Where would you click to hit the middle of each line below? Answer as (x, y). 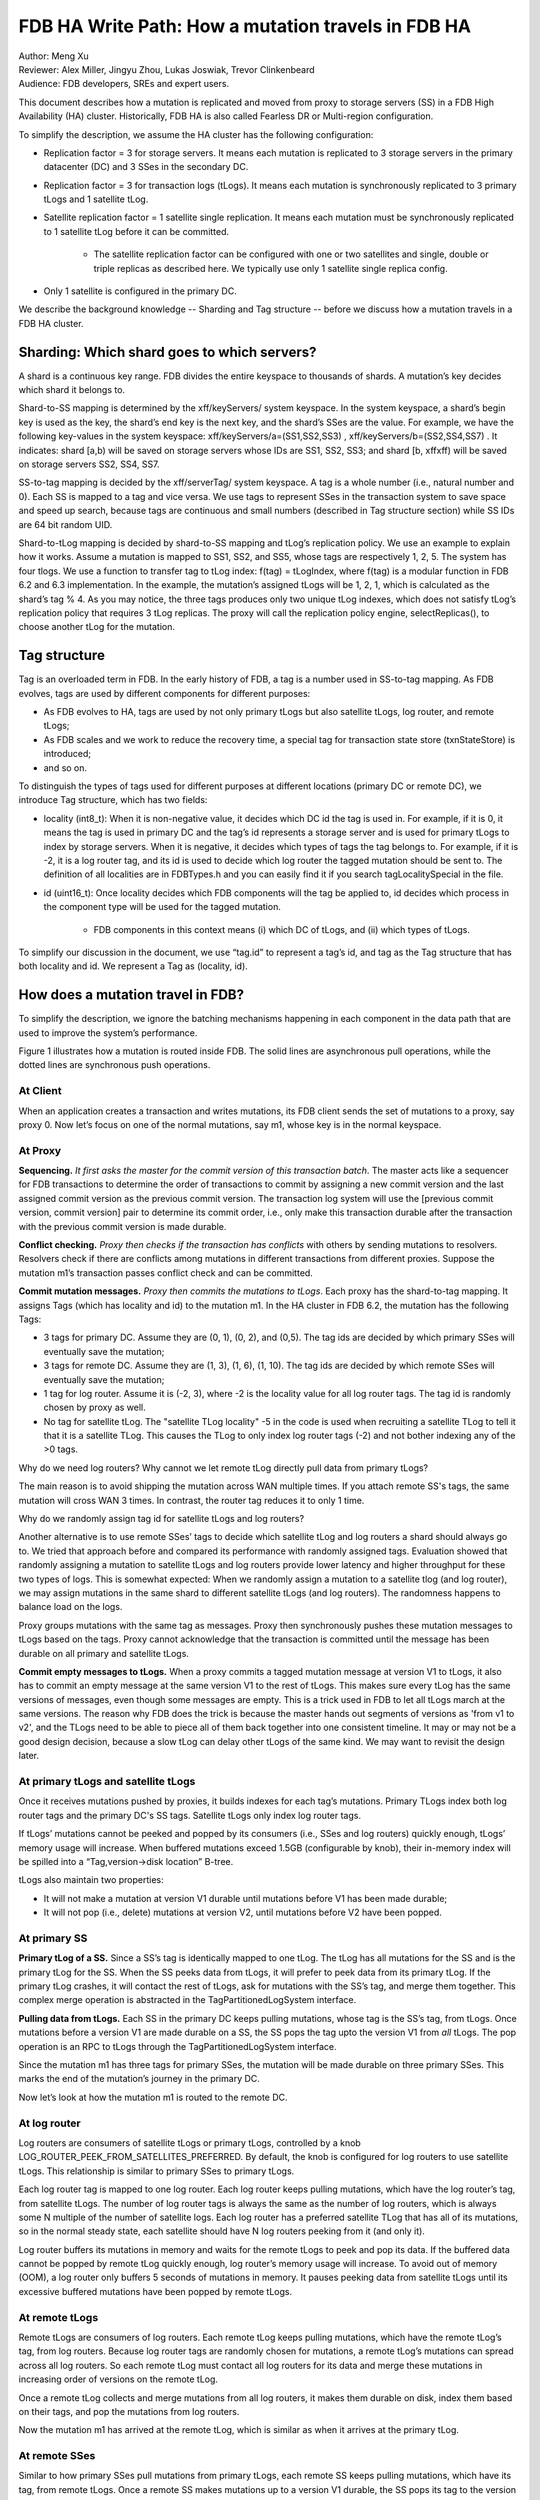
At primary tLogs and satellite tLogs (107, 1782)
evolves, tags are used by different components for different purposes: (164, 693)
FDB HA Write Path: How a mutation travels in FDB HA (245, 26)
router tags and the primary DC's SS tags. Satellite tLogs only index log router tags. (190, 1815)
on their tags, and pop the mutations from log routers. (129, 2411)
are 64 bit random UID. (65, 524)
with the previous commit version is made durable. (122, 1226)
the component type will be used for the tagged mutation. (162, 907)
